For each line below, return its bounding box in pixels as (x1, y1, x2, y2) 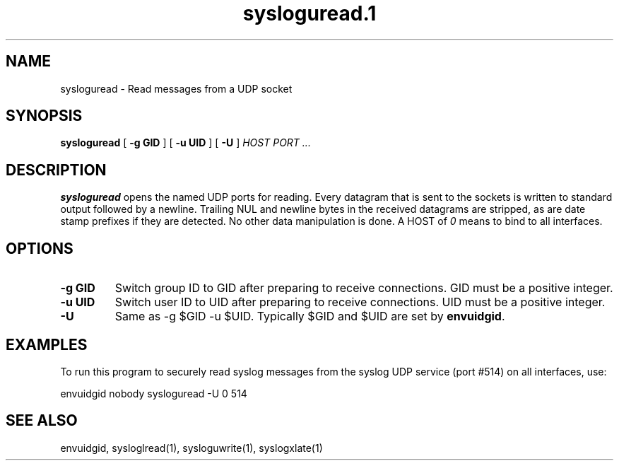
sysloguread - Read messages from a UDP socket (60, 82, 293, 95)
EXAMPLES (6, 335, 88, 354)
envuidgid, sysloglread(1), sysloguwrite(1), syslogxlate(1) (60, 441, 323, 454)
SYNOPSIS (6, 107, 83, 125)
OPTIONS (6, 239, 73, 257)
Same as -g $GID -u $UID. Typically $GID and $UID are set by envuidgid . (114, 309, 505, 324)
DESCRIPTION (6, 161, 107, 179)
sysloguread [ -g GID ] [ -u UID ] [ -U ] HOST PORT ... (60, 136, 311, 149)
